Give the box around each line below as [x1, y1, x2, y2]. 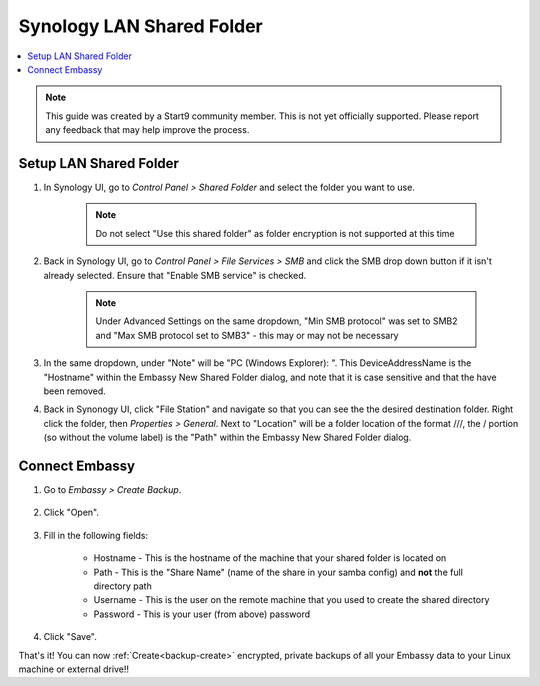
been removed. [43, 385, 107, 397]
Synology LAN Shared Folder [18, 15, 264, 37]
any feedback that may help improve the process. [45, 124, 250, 136]
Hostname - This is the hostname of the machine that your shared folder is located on [93, 552, 447, 564]
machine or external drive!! [18, 663, 130, 675]
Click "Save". [43, 631, 97, 643]
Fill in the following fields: [43, 529, 149, 541]
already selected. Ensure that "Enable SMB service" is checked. [43, 269, 307, 281]
